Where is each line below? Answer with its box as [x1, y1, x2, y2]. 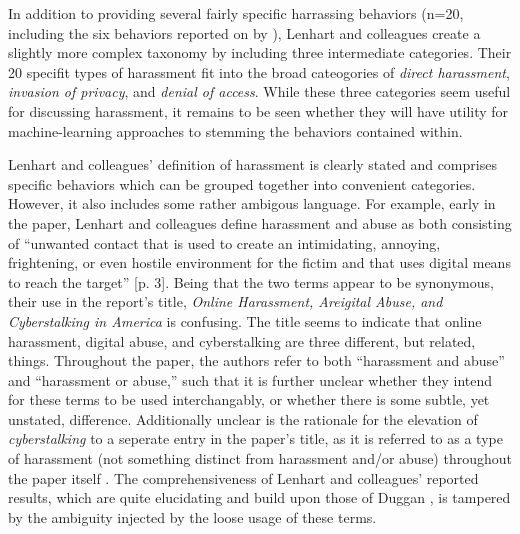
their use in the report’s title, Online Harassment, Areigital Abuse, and [8, 291, 443, 312]
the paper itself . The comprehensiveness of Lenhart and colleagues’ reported [8, 467, 479, 488]
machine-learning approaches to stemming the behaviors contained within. [8, 120, 463, 141]
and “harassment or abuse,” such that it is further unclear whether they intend [8, 369, 493, 390]
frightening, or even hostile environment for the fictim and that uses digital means [8, 252, 511, 273]
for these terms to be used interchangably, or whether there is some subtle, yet [8, 389, 490, 410]
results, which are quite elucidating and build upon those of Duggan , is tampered [8, 487, 511, 508]
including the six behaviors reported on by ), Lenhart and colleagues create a [8, 22, 481, 43]
